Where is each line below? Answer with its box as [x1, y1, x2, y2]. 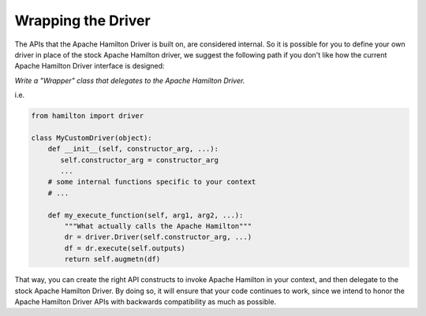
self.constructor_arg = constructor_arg [60, 155, 219, 165]
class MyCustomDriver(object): [31, 133, 153, 142]
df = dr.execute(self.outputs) [64, 244, 185, 252]
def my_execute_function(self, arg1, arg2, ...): [47, 210, 244, 220]
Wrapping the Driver [14, 12, 151, 29]
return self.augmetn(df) [64, 255, 161, 264]
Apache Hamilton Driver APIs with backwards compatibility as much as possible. [14, 296, 276, 307]
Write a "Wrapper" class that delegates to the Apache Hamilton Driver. [14, 76, 245, 85]
